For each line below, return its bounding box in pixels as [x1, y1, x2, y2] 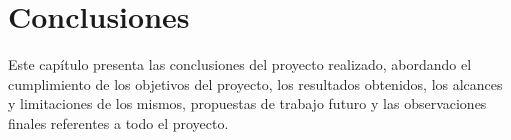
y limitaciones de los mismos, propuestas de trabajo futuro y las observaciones [8, 93, 487, 114]
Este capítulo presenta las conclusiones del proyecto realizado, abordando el [8, 54, 472, 75]
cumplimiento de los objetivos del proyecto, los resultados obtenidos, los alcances [8, 73, 503, 94]
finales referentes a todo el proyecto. [8, 112, 229, 133]
